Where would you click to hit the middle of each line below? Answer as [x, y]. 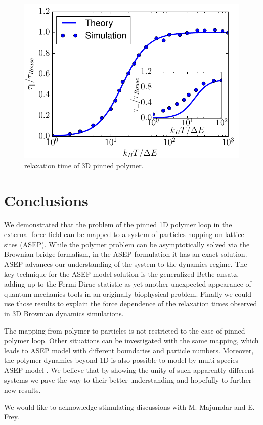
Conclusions [46, 200]
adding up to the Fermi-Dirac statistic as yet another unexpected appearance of [128, 284]
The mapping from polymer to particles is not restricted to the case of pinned [125, 330]
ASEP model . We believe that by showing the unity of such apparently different [129, 370]
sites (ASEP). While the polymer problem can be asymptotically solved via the [127, 244]
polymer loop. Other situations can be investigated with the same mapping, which [131, 340]
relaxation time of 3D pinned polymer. [84, 165]
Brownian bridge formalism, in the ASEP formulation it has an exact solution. [126, 254]
